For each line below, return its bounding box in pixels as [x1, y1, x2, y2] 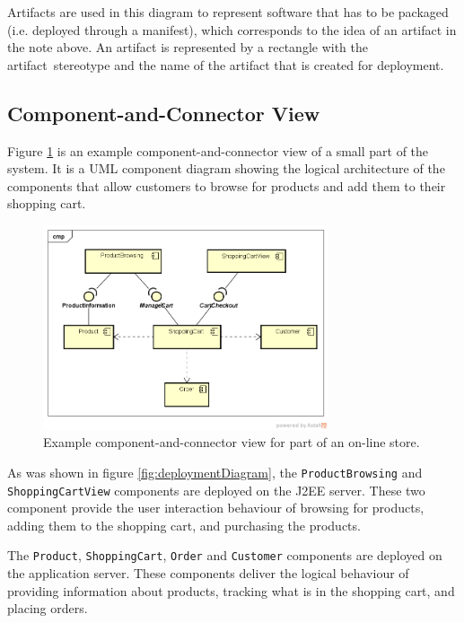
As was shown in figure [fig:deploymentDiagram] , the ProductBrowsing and [7, 462, 423, 481]
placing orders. [7, 599, 88, 618]
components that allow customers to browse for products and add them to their [7, 176, 446, 195]
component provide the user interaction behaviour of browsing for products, [7, 498, 425, 517]
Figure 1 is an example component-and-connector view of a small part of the [7, 141, 429, 160]
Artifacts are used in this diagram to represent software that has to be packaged [7, 3, 449, 21]
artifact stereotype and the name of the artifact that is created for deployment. [7, 55, 444, 74]
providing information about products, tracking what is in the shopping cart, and [7, 581, 455, 600]
